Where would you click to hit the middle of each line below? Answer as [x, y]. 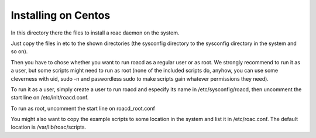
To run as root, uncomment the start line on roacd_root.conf [83, 108]
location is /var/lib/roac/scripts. [49, 127]
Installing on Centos [61, 15]
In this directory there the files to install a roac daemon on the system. [95, 33]
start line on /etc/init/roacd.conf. [50, 98]
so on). [19, 51]
